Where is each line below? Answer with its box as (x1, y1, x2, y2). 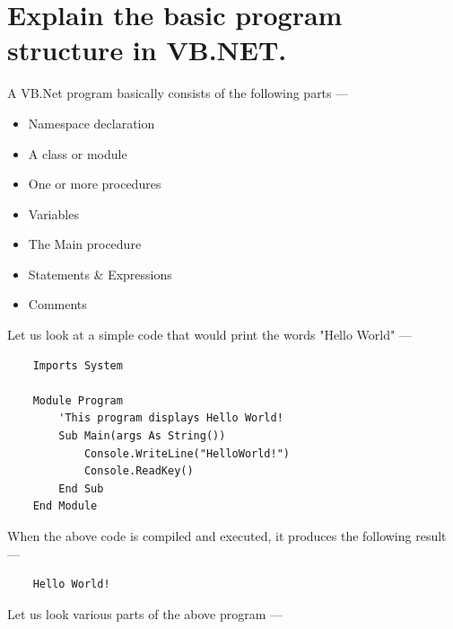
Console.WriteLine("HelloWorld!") (83, 447, 290, 460)
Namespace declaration (28, 113, 155, 132)
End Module (32, 500, 98, 513)
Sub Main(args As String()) (58, 430, 226, 443)
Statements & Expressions (28, 264, 172, 283)
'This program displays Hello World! (58, 412, 283, 425)
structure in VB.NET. (7, 31, 287, 68)
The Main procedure (28, 235, 142, 253)
